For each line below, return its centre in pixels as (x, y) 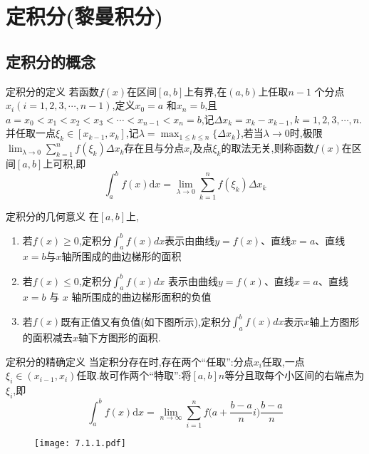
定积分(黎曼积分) (85, 16)
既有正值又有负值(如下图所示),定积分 (146, 321)
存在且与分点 (154, 148)
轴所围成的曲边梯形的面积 (121, 256)
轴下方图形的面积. (119, 337)
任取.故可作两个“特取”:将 (134, 375)
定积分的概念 (51, 61)
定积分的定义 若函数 (52, 91)
